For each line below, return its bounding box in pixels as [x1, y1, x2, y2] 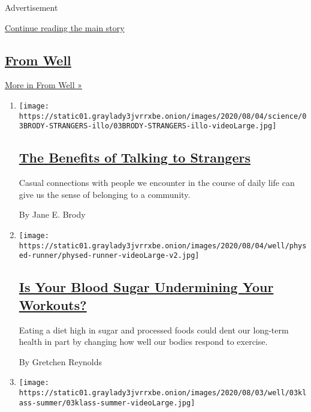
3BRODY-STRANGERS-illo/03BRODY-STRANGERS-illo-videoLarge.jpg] [19, 122, 277, 131]
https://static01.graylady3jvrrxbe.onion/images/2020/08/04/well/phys [19, 241, 307, 250]
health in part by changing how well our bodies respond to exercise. [19, 335, 268, 348]
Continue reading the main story [5, 21, 125, 34]
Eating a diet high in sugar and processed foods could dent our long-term [19, 323, 289, 336]
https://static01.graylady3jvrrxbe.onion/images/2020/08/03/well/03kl [19, 388, 307, 397]
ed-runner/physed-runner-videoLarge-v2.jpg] [19, 251, 200, 260]
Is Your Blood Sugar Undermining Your [19, 278, 274, 296]
